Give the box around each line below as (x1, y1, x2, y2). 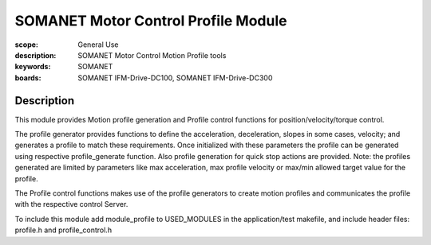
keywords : (14, 62, 51, 72)
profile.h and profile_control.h (14, 225, 112, 235)
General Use (77, 40, 119, 49)
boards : (14, 72, 42, 83)
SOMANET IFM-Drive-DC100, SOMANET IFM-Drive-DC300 (77, 72, 273, 83)
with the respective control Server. (14, 200, 129, 209)
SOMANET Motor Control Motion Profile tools (77, 50, 227, 60)
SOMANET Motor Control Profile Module (14, 12, 287, 29)
